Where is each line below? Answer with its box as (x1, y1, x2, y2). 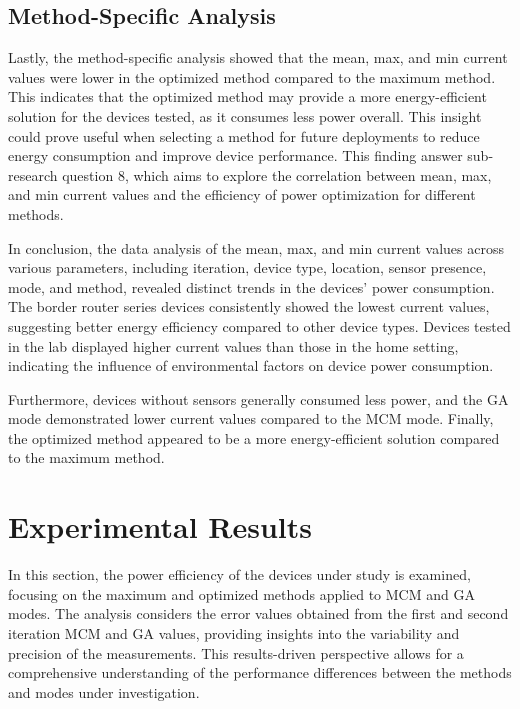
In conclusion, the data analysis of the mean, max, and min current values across (8, 237, 505, 258)
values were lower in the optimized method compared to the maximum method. (8, 66, 496, 87)
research (8, 164, 58, 185)
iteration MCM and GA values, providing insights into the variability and (8, 622, 460, 643)
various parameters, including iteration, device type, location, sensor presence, (8, 257, 487, 278)
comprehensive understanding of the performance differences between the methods (8, 662, 512, 683)
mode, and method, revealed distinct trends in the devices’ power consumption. (8, 276, 495, 297)
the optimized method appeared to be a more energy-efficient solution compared (8, 427, 500, 448)
